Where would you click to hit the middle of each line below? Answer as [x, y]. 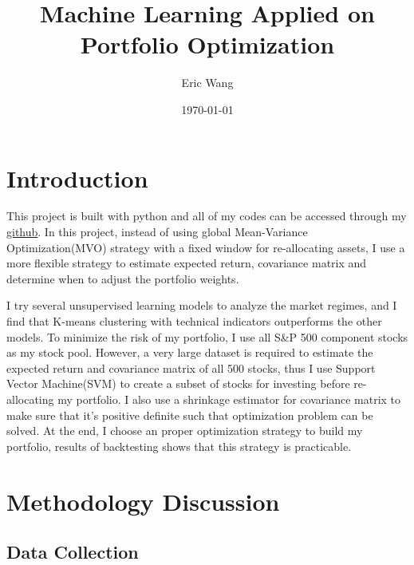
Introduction [77, 178]
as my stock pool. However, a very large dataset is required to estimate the [190, 352]
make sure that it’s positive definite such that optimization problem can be [190, 415]
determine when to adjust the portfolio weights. [123, 278]
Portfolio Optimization [207, 44]
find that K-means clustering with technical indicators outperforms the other [194, 321]
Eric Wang [207, 83]
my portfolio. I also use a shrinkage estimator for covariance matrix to [229, 399]
